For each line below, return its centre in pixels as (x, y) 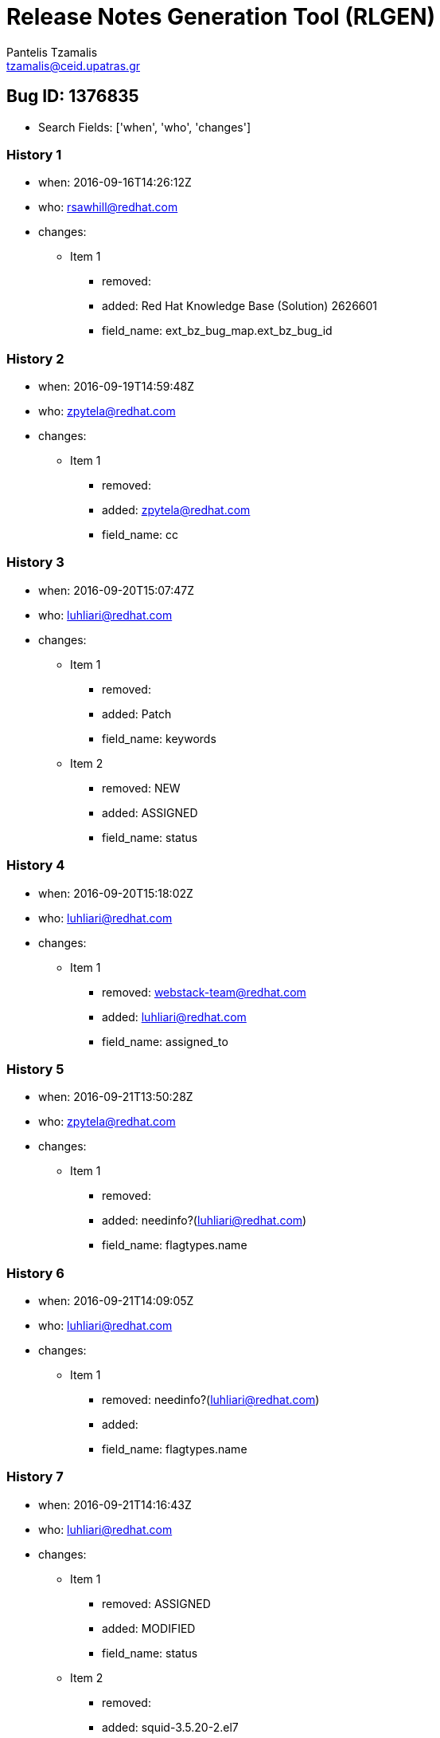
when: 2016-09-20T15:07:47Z (117, 590)
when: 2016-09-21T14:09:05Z (116, 1301)
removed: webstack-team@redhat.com (204, 992)
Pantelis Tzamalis (52, 52)
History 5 (35, 1069)
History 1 (34, 154)
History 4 (36, 865)
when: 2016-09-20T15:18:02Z (116, 893)
